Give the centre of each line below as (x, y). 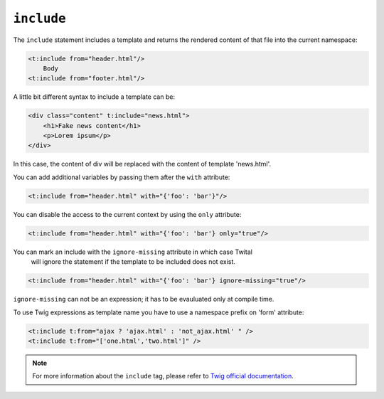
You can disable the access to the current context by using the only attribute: (127, 214)
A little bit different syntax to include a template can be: (94, 97)
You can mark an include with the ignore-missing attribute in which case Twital (133, 252)
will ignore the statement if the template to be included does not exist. (133, 262)
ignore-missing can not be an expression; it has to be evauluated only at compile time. (144, 299)
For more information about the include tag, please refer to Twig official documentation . (163, 376)
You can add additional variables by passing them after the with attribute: (122, 177)
